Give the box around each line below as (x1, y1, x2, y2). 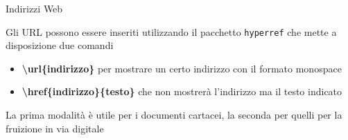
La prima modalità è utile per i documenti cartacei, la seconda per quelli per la (6, 108, 342, 122)
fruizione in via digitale (6, 121, 104, 135)
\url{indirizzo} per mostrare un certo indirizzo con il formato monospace (21, 61, 342, 75)
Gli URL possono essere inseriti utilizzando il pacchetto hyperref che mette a (6, 24, 337, 39)
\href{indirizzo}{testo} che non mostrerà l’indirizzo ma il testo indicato (21, 84, 342, 99)
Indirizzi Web (6, 1, 63, 15)
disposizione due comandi (6, 38, 114, 52)
